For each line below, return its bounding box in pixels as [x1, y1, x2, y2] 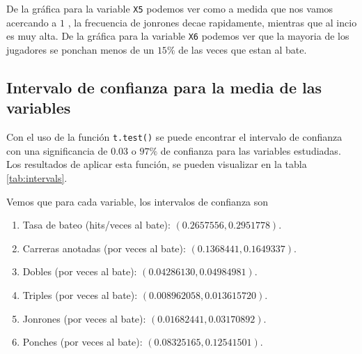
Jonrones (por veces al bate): [22, 311, 146, 325]
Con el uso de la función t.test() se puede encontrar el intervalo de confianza [6, 130, 343, 144]
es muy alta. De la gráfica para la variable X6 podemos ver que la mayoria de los [6, 29, 349, 43]
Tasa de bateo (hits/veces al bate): [22, 217, 171, 232]
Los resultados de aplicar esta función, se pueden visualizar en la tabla [6, 157, 307, 171]
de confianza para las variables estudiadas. [160, 143, 341, 157]
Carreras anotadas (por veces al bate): [22, 240, 186, 255]
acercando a [6, 15, 57, 29]
